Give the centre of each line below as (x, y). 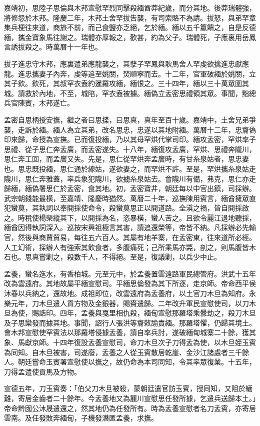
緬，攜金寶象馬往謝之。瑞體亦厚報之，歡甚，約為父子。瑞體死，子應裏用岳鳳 (130, 37)
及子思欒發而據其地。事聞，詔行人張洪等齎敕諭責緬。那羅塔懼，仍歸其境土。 (130, 322)
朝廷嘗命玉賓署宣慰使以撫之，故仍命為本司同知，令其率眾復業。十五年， (137, 362)
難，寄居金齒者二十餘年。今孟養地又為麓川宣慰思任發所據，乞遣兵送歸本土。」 (130, 398)
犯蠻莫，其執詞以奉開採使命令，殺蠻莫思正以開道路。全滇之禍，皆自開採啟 (126, 208)
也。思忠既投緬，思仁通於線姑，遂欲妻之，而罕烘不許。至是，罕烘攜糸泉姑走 (130, 168)
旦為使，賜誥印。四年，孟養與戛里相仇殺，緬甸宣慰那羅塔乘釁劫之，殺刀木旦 (130, 313)
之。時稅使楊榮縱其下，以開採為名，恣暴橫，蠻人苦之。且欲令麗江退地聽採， (130, 217)
